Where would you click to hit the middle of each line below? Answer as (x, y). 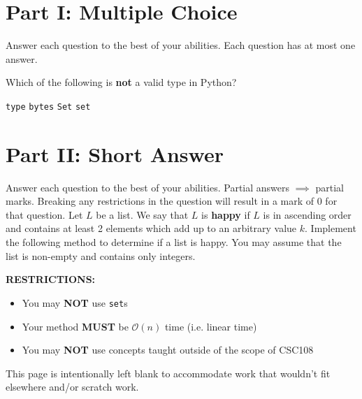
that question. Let (44, 214)
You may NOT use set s (75, 302)
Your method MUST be (75, 326)
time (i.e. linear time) (211, 326)
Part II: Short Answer (115, 153)
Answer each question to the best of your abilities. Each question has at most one (181, 45)
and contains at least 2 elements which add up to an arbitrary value (151, 228)
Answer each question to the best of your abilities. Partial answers (148, 187)
